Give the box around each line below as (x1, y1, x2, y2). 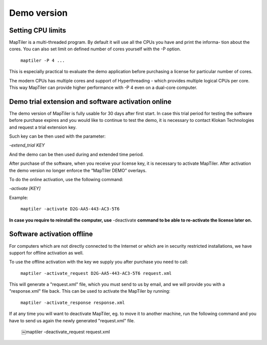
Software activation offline (9, 230, 93, 238)
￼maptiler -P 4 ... (18, 57, 65, 63)
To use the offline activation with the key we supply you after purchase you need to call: (9, 259, 188, 265)
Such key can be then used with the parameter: (9, 133, 106, 139)
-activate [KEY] (9, 186, 41, 192)
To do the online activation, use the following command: (9, 177, 124, 183)
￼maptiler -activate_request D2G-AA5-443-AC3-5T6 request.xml (18, 270, 172, 276)
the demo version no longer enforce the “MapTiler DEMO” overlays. (9, 167, 147, 173)
